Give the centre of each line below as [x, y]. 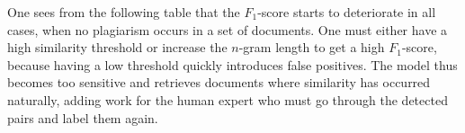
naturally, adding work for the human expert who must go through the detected [228, 99]
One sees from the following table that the [124, 12]
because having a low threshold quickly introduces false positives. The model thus [232, 64]
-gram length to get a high [312, 47]
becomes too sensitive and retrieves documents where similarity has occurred [219, 82]
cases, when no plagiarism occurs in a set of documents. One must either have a [228, 29]
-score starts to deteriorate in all [347, 12]
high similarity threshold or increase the [117, 47]
